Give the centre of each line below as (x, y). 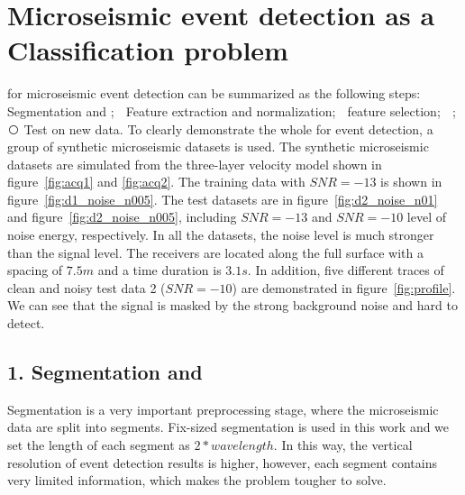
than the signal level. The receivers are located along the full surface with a (215, 252)
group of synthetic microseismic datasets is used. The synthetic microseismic (218, 147)
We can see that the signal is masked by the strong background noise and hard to (232, 305)
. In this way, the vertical (343, 445)
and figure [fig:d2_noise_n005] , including (122, 217)
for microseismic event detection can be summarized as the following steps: (214, 93)
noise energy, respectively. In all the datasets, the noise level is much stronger (221, 235)
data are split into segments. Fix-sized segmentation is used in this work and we (228, 427)
